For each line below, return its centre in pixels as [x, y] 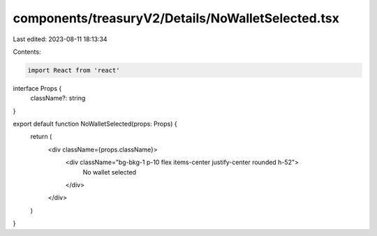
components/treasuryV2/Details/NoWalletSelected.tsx [176, 18]
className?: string [58, 98]
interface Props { [37, 88]
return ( [41, 137]
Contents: [27, 52]
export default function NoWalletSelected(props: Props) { [95, 124]
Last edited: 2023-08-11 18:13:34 [60, 39]
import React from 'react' [74, 70]
